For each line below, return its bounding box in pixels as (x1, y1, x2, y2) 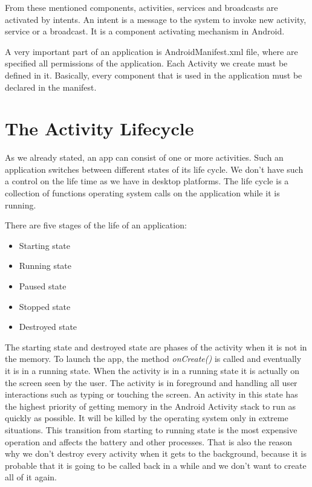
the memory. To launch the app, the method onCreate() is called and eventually (5, 352, 302, 365)
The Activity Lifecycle (5, 116, 194, 141)
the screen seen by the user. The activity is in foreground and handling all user (5, 376, 297, 389)
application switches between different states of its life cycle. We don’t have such (5, 163, 304, 175)
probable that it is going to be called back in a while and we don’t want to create (5, 459, 307, 471)
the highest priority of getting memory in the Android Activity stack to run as (5, 399, 296, 412)
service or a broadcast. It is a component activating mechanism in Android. (5, 25, 285, 37)
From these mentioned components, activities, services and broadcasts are (5, 1, 278, 13)
